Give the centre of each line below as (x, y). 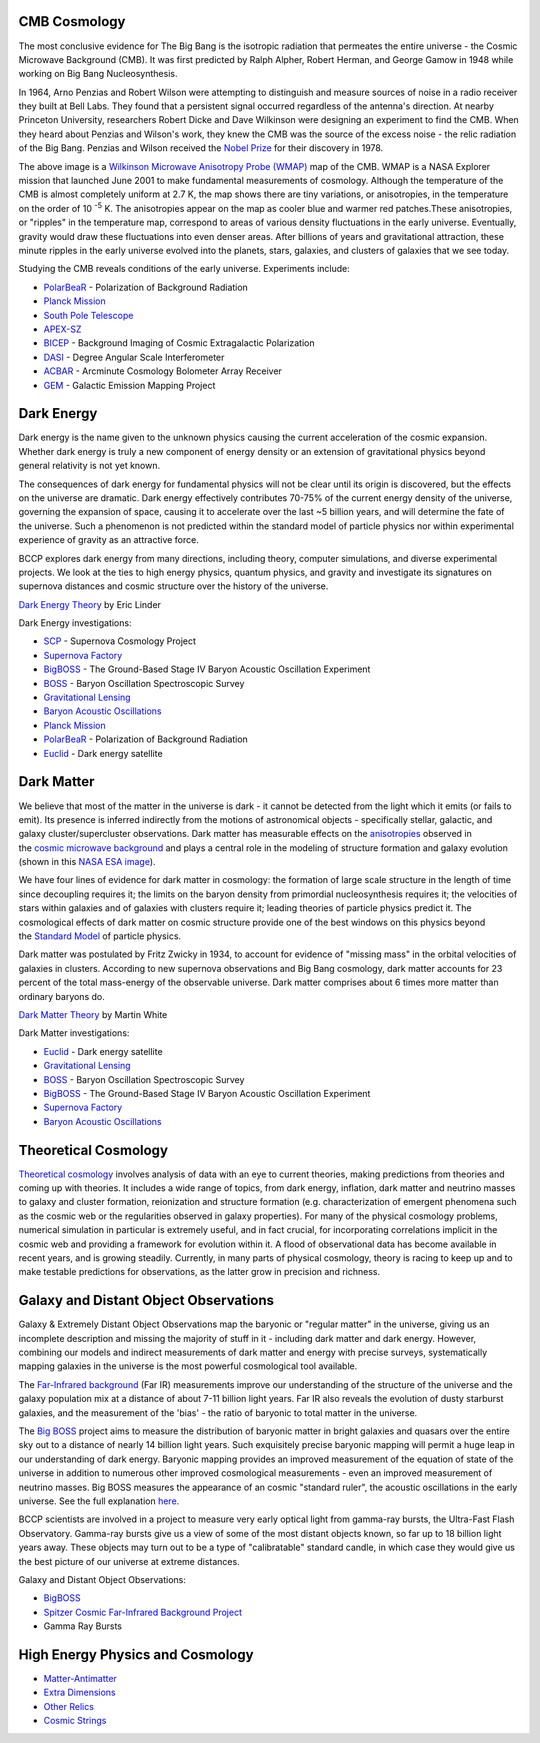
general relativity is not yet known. (89, 466)
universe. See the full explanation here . (99, 1501)
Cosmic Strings (75, 1721)
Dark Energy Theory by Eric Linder (90, 604)
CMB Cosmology (72, 21)
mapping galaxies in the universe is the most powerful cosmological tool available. (188, 1366)
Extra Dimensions (80, 1692)
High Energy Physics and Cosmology (136, 1654)
